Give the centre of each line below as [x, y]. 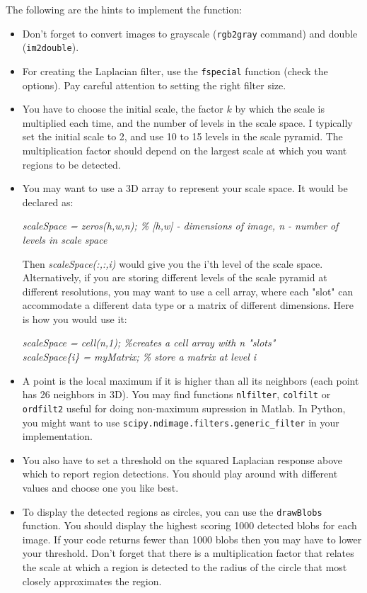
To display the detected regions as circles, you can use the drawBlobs [172, 511]
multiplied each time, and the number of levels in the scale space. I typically [187, 122]
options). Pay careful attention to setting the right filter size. [154, 85]
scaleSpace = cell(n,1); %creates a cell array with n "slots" [149, 343]
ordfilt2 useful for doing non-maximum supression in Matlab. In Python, [184, 408]
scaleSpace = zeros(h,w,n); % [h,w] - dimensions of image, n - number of [180, 226]
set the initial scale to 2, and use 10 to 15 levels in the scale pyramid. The [182, 136]
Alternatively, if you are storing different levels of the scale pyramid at [175, 277]
